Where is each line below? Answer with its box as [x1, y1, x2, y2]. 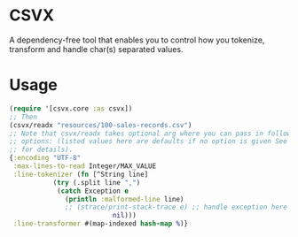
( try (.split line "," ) [52, 178, 141, 187]
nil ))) [112, 211, 137, 220]
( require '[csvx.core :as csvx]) [9, 103, 133, 113]
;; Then [9, 112, 38, 121]
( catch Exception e [56, 187, 129, 195]
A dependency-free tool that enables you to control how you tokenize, [9, 34, 265, 45]
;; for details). [9, 145, 74, 155]
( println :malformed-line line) [65, 195, 184, 203]
